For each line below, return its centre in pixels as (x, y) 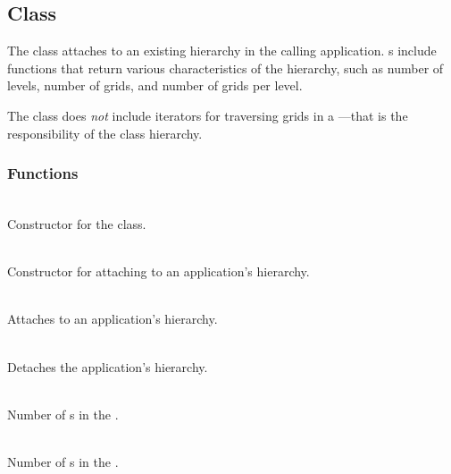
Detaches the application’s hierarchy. (108, 366)
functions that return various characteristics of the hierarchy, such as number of (225, 68)
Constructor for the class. (77, 223)
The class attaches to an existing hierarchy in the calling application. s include (222, 51)
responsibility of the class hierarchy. (105, 133)
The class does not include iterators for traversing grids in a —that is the (208, 115)
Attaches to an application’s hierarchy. (113, 319)
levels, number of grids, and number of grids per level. (155, 85)
